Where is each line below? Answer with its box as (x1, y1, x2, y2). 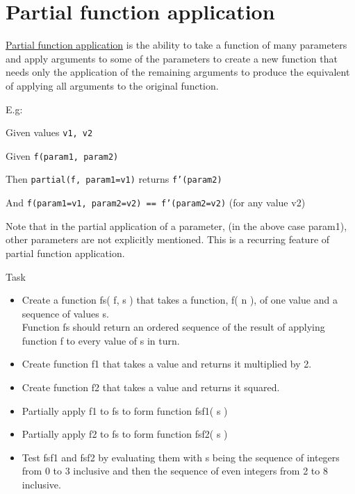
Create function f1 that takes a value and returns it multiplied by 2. (22, 356, 312, 371)
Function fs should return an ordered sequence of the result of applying (22, 320, 325, 334)
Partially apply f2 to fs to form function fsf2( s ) (22, 427, 228, 441)
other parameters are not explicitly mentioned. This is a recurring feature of (6, 232, 330, 247)
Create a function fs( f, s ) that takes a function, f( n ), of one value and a (22, 293, 338, 307)
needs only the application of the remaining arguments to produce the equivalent (6, 65, 350, 79)
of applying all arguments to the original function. (6, 78, 219, 92)
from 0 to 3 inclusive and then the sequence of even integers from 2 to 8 (22, 463, 328, 478)
